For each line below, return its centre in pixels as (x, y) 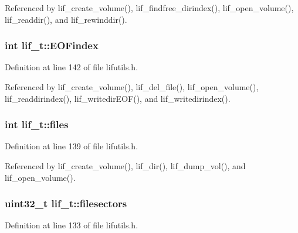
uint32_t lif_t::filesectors (66, 203)
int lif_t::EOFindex (52, 45)
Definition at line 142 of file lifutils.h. (72, 67)
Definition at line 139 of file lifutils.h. (72, 146)
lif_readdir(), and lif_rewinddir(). (66, 19)
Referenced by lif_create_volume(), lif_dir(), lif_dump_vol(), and (125, 166)
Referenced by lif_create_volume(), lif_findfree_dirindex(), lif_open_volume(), (149, 8)
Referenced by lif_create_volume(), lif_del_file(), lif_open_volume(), (132, 87)
